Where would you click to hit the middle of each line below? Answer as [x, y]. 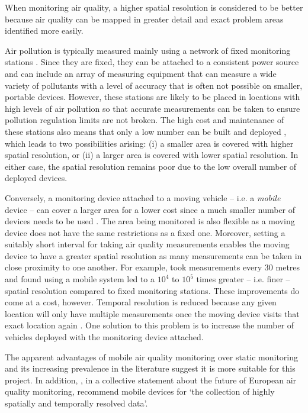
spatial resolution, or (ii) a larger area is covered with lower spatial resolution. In [152, 155]
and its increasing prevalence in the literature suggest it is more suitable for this [150, 368]
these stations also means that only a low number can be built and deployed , [146, 131]
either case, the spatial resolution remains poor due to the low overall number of [151, 166]
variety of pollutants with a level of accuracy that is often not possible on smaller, [154, 85]
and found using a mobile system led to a [80, 279]
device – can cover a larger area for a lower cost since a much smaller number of [150, 209]
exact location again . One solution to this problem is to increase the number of [150, 325]
